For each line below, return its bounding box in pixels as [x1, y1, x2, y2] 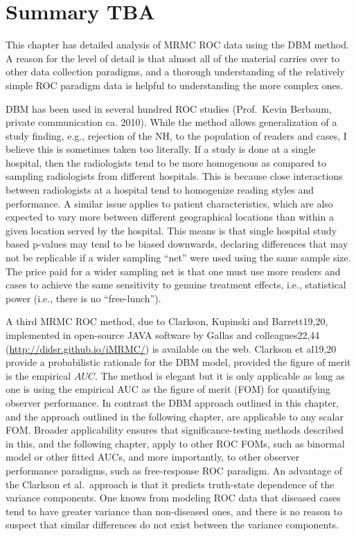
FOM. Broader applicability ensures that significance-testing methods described [6, 423, 344, 437]
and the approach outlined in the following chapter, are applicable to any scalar [6, 409, 344, 423]
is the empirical [6, 368, 71, 382]
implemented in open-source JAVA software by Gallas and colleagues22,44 [6, 328, 320, 342]
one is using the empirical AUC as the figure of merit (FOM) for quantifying [6, 382, 330, 396]
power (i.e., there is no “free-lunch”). [6, 290, 161, 305]
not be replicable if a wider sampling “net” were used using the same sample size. [6, 250, 351, 265]
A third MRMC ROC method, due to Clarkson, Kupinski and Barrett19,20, [6, 314, 328, 329]
